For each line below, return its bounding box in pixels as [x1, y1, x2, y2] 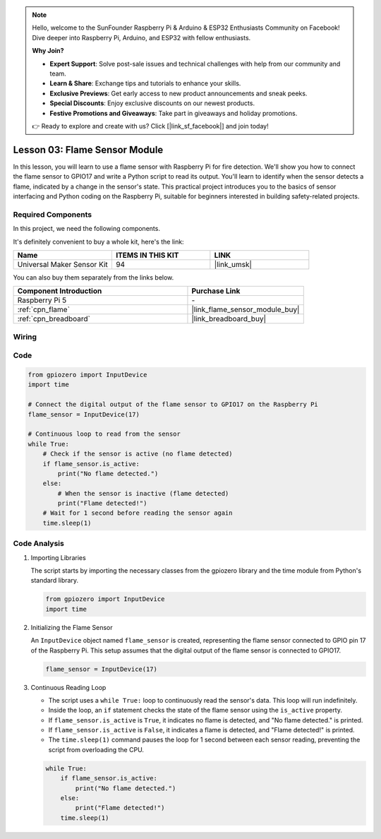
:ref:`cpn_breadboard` [17, 314, 91, 324]
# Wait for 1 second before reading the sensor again [42, 509, 233, 517]
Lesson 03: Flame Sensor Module [13, 143, 164, 155]
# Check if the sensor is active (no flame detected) [42, 450, 233, 458]
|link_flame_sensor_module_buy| [191, 304, 300, 314]
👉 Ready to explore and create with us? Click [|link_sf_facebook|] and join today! [32, 121, 269, 130]
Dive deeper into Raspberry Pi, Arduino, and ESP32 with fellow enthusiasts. [32, 33, 251, 42]
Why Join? [32, 47, 64, 55]
